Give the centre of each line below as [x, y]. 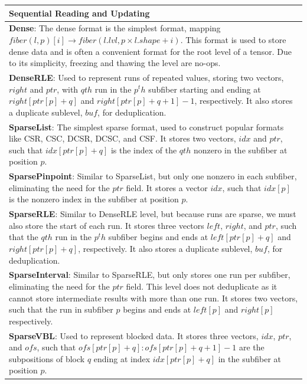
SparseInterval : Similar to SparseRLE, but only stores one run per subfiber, [150, 275]
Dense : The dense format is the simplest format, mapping [115, 28]
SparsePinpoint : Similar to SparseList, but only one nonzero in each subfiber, [153, 176]
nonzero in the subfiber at [240, 150]
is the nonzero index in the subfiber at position [94, 199]
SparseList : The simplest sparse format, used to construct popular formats [146, 127]
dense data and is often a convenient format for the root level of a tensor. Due [150, 51]
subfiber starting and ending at [205, 89]
